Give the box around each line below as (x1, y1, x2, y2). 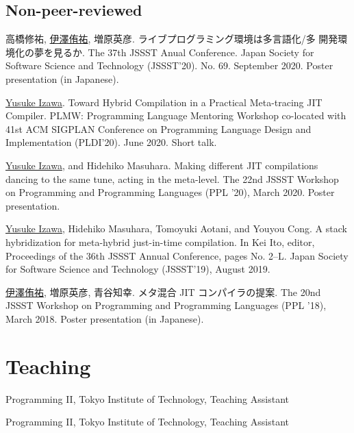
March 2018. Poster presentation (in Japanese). (5, 311, 204, 325)
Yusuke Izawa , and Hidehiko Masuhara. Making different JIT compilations (5, 158, 318, 172)
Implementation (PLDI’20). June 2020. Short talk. (5, 135, 217, 149)
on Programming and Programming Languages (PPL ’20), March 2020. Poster (5, 185, 335, 199)
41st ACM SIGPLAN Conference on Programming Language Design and (5, 121, 312, 136)
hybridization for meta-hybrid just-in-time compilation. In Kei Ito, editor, (5, 234, 315, 249)
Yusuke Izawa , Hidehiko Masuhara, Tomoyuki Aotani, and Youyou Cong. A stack (5, 221, 347, 236)
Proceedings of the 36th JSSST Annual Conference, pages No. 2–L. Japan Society (5, 248, 349, 262)
